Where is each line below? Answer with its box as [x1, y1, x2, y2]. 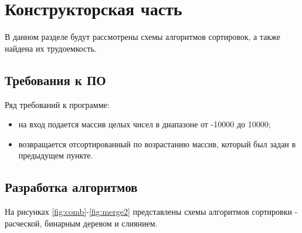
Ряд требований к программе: [5, 98, 110, 110]
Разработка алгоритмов [5, 178, 138, 196]
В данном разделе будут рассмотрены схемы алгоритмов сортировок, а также [5, 31, 280, 43]
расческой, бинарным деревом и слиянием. [5, 217, 158, 229]
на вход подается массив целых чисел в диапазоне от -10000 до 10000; [18, 118, 271, 130]
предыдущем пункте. [18, 149, 93, 161]
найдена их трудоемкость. [5, 42, 97, 54]
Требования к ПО [5, 70, 106, 89]
